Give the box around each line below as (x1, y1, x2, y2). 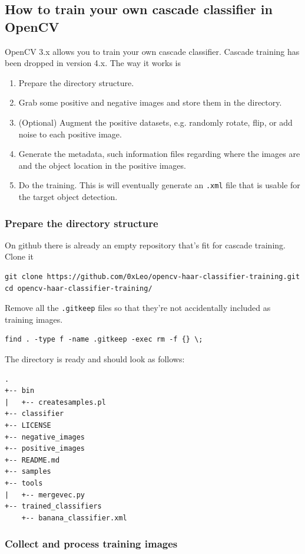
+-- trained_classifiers (5, 502, 102, 511)
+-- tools (5, 478, 43, 487)
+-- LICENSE (5, 421, 51, 430)
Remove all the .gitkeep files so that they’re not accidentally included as (5, 301, 271, 314)
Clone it (5, 250, 34, 263)
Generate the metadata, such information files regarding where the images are (18, 147, 300, 160)
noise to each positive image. (18, 127, 122, 140)
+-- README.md (5, 455, 60, 464)
